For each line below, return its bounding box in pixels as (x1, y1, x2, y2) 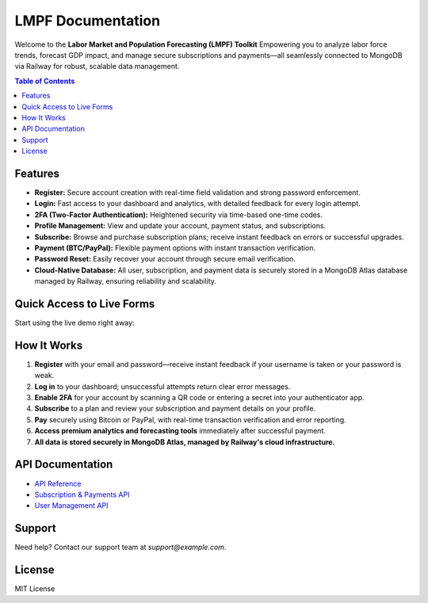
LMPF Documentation (14, 12, 161, 29)
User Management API (34, 501, 109, 510)
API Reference (34, 479, 82, 488)
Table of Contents (14, 76, 75, 86)
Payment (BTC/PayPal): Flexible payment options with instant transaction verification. (34, 242, 316, 253)
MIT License (14, 584, 55, 593)
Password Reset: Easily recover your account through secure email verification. (34, 254, 296, 264)
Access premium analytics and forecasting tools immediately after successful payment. (34, 426, 327, 436)
